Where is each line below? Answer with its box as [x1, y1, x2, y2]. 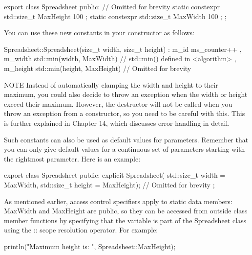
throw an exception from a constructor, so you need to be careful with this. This [4, 108, 245, 118]
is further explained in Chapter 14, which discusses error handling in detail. [4, 117, 230, 128]
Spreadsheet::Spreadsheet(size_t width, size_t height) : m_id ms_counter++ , [4, 44, 242, 54]
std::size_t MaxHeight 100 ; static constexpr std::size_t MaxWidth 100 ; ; [4, 11, 227, 21]
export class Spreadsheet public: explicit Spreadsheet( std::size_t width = [4, 170, 226, 180]
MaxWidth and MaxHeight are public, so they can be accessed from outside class [4, 206, 248, 216]
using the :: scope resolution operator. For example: [4, 225, 158, 235]
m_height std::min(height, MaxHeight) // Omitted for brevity [4, 63, 191, 73]
